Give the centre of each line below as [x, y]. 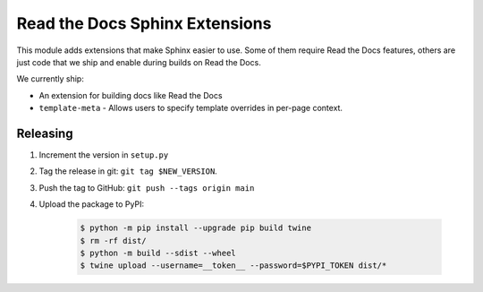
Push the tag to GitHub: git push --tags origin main [147, 187]
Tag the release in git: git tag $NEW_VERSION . [128, 171]
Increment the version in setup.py [104, 155]
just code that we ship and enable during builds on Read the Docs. [139, 62]
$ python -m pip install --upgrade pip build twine [196, 228]
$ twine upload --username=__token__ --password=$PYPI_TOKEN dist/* [233, 266]
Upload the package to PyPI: [92, 204]
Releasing [45, 133]
